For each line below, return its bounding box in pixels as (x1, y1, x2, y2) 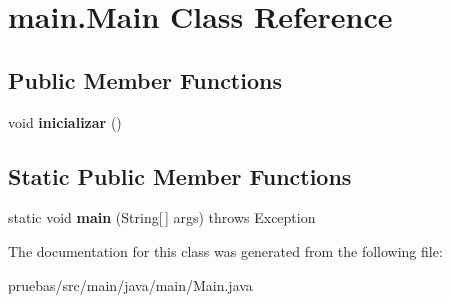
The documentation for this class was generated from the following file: (8, 240, 443, 261)
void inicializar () (8, 111, 122, 132)
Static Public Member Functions (8, 160, 352, 191)
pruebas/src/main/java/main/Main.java (8, 274, 253, 295)
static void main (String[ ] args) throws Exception (8, 207, 316, 228)
